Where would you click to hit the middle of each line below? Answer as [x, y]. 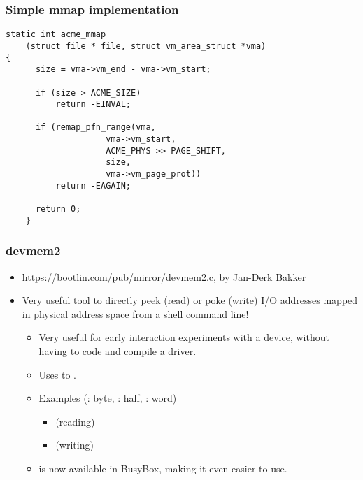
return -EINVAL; [93, 104]
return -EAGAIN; [93, 186]
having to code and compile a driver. [118, 350]
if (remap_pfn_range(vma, [95, 128]
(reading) [75, 421]
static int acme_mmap [56, 35]
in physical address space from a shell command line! [135, 313]
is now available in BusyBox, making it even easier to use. [163, 468]
